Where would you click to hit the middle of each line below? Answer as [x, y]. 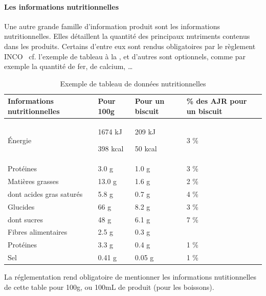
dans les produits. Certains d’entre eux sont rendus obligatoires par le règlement [130, 46]
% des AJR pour [217, 101]
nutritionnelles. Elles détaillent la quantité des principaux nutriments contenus [127, 36]
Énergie [20, 140]
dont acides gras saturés [45, 193]
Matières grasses [33, 181]
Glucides [21, 206]
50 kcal [146, 149]
